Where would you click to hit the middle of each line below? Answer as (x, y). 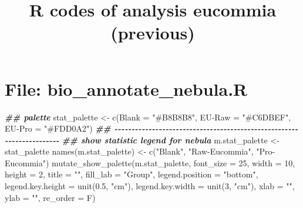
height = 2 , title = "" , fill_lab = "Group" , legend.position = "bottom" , (132, 174)
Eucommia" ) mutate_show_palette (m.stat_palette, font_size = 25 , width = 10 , (150, 162)
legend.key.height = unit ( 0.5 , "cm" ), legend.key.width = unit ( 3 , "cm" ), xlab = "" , (150, 186)
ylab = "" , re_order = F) (50, 197)
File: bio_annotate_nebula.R (126, 88)
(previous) (153, 33)
